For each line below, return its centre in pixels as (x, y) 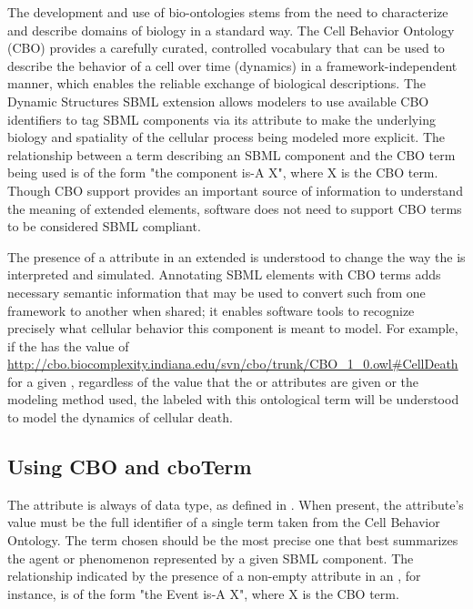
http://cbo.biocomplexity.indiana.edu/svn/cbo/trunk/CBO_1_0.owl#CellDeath (233, 364)
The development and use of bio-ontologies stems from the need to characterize (228, 12)
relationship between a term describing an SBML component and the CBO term (231, 154)
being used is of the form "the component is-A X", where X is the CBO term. (223, 173)
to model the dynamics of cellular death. (120, 417)
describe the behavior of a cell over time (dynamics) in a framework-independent (232, 65)
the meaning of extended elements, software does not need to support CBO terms (235, 208)
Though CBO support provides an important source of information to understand (235, 190)
